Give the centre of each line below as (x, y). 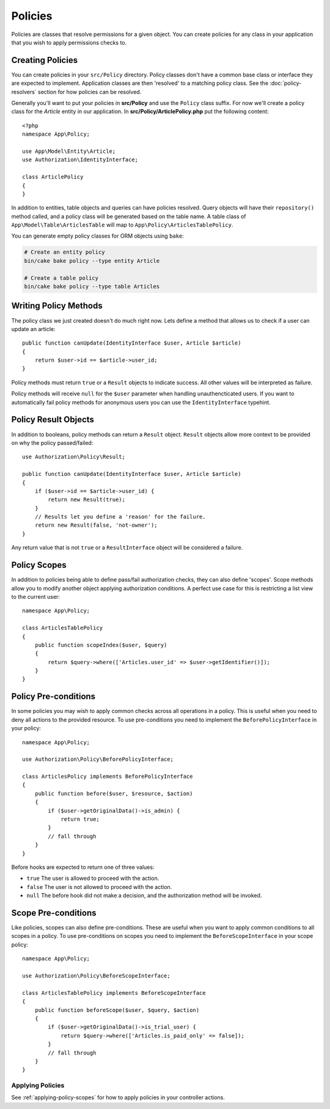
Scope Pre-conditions (54, 913)
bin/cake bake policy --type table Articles (92, 287)
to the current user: (36, 596)
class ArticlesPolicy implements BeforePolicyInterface (108, 777)
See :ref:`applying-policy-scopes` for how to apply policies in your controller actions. (118, 1097)
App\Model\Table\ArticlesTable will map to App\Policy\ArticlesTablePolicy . (122, 225)
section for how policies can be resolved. (90, 92)
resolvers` (24, 92)
